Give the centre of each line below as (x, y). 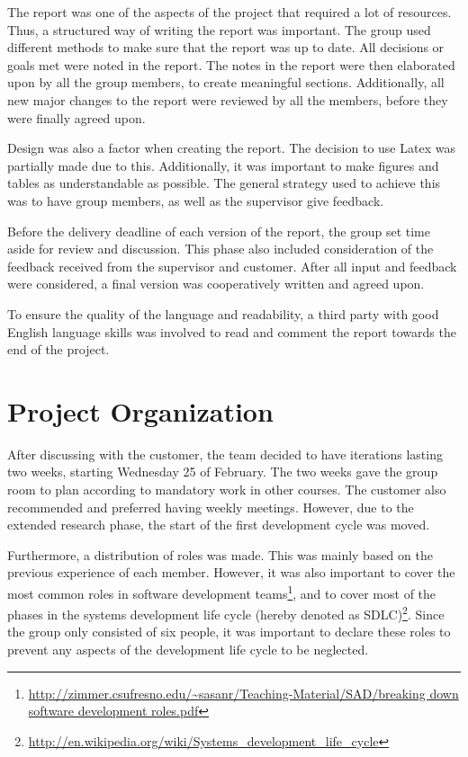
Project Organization (140, 410)
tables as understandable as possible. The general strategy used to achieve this (224, 183)
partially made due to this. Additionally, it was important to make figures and (223, 165)
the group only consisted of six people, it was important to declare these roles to (229, 632)
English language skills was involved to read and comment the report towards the (232, 331)
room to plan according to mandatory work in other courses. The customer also (227, 489)
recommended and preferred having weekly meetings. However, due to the (211, 507)
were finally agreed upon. (76, 117)
